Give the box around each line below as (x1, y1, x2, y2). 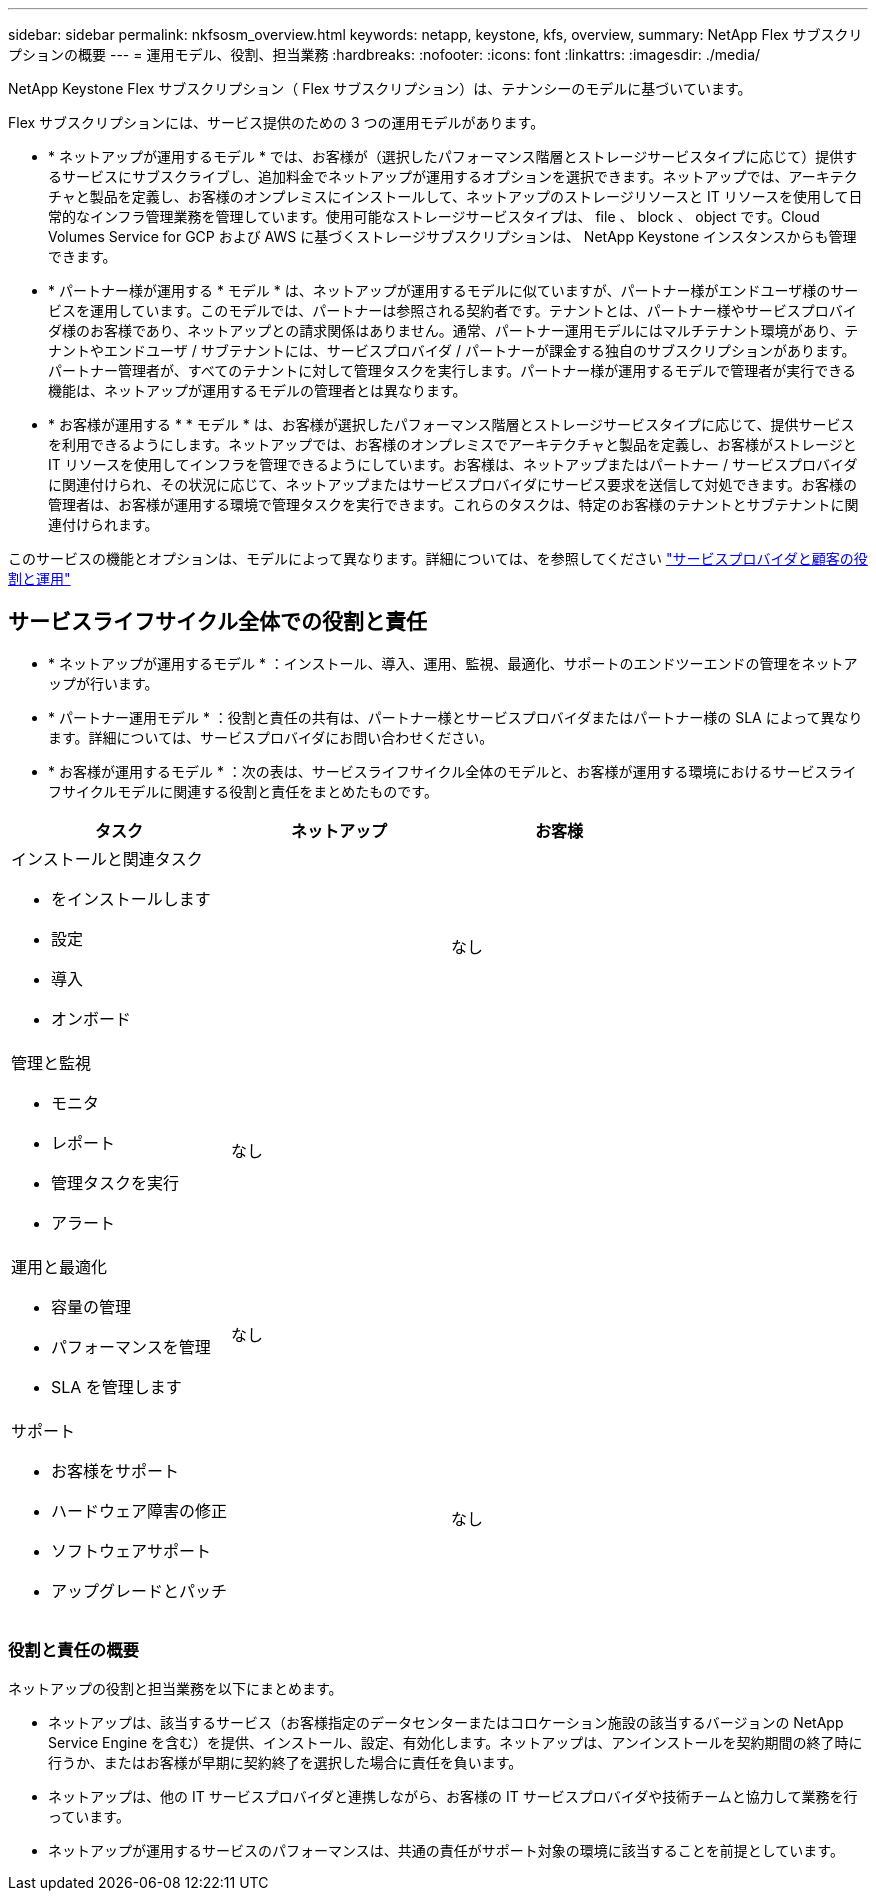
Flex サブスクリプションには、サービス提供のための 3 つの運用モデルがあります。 (8, 114, 545, 131)
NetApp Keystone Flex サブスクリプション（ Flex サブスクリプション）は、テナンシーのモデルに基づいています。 (8, 80, 752, 97)
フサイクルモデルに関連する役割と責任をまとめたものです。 (48, 782, 438, 800)
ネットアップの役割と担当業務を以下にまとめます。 (8, 1679, 343, 1697)
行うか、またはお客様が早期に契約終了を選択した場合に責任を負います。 (48, 1753, 523, 1771)
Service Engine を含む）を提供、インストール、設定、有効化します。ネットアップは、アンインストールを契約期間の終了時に (48, 1733, 863, 1751)
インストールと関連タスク (11, 848, 203, 869)
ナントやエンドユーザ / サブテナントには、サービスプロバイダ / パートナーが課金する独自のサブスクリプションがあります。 (48, 342, 856, 359)
